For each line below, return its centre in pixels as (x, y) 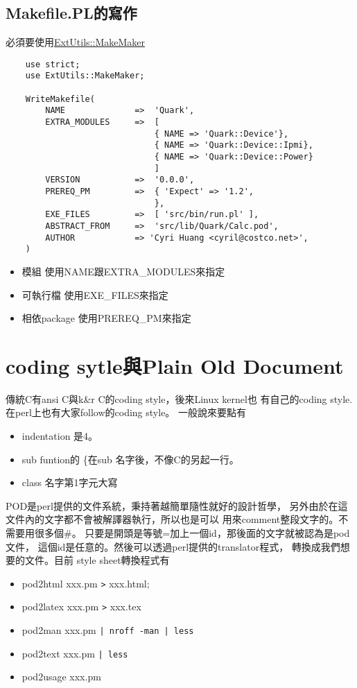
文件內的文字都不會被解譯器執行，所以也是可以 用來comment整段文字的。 (172, 519)
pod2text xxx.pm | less (75, 653)
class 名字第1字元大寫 (70, 482)
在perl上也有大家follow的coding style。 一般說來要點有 (126, 412)
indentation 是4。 (60, 436)
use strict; (53, 64)
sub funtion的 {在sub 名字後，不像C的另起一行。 (130, 459)
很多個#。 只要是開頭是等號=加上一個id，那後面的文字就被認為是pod (192, 533)
